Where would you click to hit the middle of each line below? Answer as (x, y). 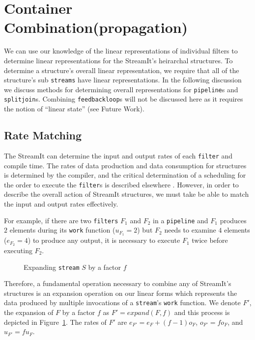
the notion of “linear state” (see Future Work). (74, 109)
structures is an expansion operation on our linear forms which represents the (121, 293)
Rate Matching (43, 135)
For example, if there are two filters (61, 220)
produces (233, 220)
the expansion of (29, 312)
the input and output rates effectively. (61, 203)
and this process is (202, 312)
